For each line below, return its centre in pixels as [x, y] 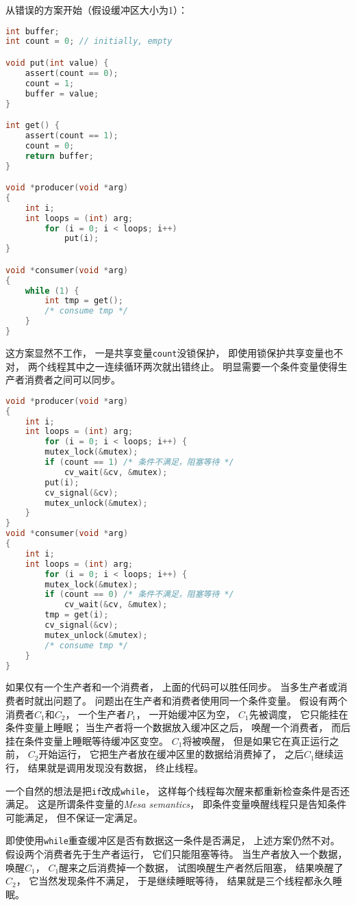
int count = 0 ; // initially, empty [89, 41]
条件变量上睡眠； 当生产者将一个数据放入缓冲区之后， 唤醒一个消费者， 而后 [178, 727]
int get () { [33, 126]
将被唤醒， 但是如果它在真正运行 [256, 740]
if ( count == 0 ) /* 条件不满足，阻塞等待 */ [139, 595]
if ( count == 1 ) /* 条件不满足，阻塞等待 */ [139, 462]
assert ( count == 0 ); [72, 73]
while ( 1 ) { [52, 291]
